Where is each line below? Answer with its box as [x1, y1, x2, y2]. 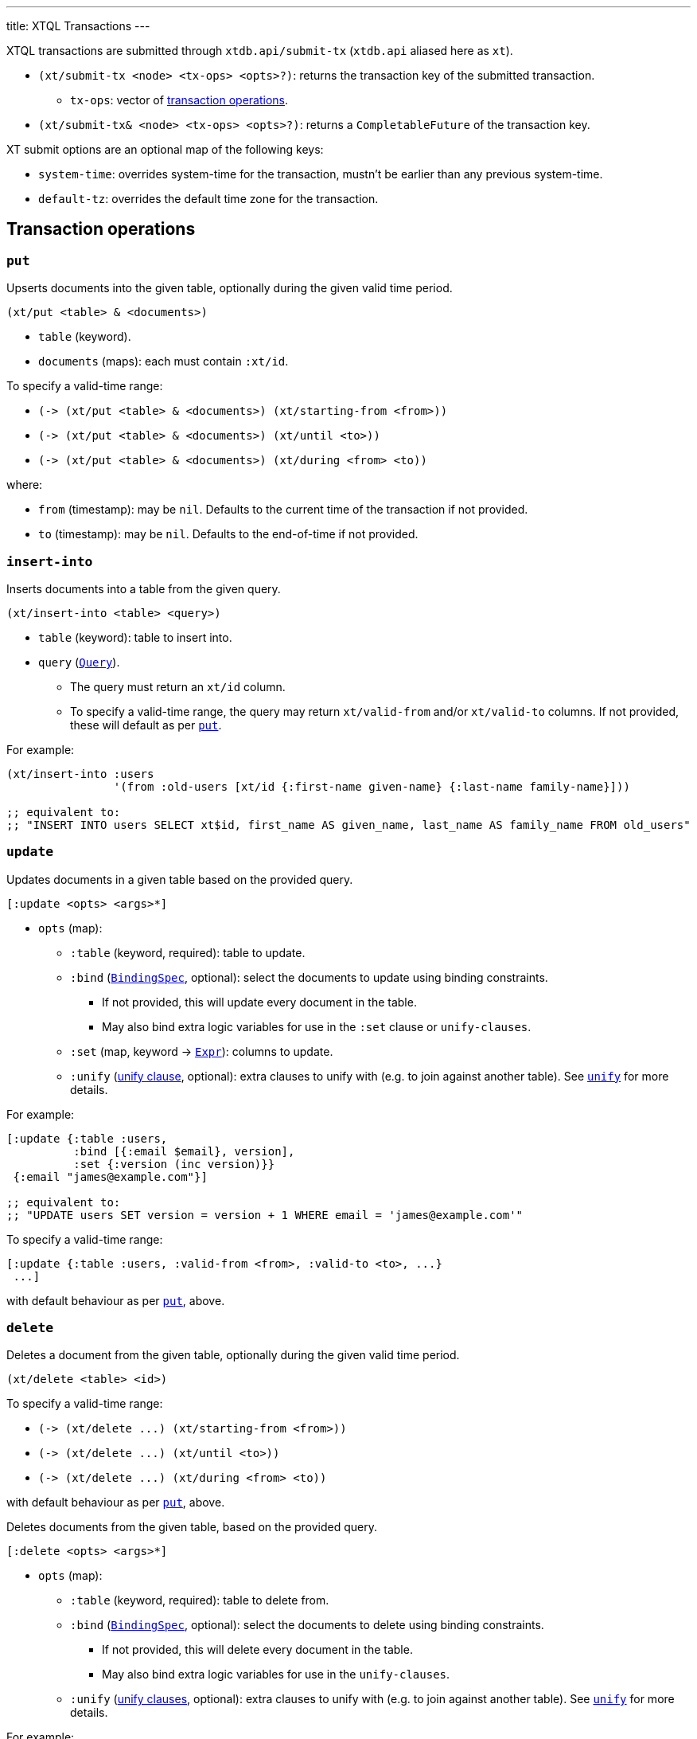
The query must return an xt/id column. [70, 679, 286, 694]
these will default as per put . [70, 717, 222, 732]
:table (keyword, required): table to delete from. [70, 1593, 329, 1608]
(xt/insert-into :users [6, 767, 154, 780]
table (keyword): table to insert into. [38, 630, 232, 644]
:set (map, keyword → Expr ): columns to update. [70, 1044, 333, 1058]
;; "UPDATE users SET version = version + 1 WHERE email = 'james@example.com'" [6, 1208, 524, 1221]
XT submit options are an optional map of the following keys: [6, 143, 324, 156]
